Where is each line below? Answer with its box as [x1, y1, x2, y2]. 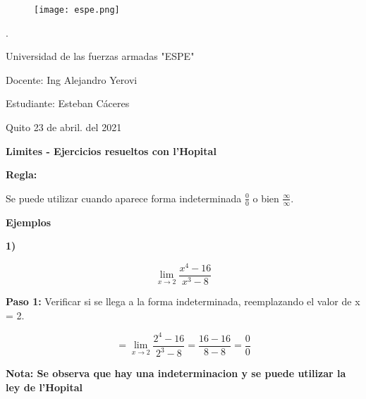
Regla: [6, 167, 37, 182]
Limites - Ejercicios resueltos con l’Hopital [6, 143, 216, 158]
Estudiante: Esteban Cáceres [6, 96, 130, 111]
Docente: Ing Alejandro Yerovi [6, 72, 138, 87]
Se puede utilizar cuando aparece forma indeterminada [6, 190, 242, 205]
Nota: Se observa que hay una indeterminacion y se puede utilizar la [6, 366, 346, 381]
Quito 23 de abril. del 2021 [6, 120, 122, 135]
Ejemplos [6, 214, 51, 229]
